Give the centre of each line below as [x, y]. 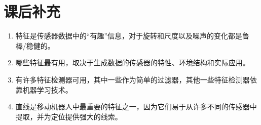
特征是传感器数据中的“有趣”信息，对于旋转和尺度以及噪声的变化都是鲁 [133, 36]
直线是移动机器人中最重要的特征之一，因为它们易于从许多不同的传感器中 [136, 107]
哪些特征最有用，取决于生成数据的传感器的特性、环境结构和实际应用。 [133, 62]
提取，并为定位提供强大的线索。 [69, 116]
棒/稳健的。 [35, 45]
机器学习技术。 [47, 89]
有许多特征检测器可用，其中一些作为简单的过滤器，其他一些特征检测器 [133, 79]
